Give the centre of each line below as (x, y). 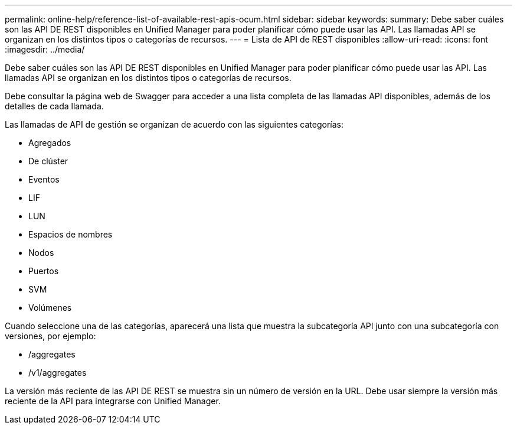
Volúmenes (50, 308)
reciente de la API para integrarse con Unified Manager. (113, 401)
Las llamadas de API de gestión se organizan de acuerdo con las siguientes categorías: (174, 124)
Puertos (44, 271)
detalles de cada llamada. (54, 106)
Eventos (44, 179)
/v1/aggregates (58, 373)
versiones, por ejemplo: (50, 336)
